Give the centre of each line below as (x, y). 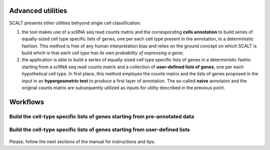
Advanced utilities (38, 11)
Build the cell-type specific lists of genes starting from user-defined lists (99, 130)
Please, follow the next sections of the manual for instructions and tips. (82, 142)
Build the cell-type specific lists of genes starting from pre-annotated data (102, 116)
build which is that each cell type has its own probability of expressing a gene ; (103, 53)
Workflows (27, 102)
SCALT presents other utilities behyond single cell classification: (75, 23)
